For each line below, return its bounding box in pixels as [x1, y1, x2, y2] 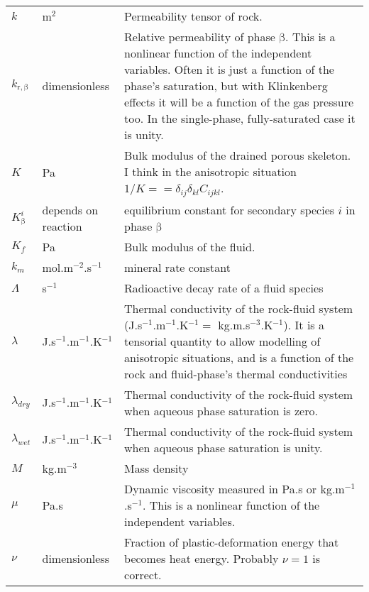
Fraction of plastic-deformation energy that [124, 533, 339, 550]
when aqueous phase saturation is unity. [124, 439, 323, 456]
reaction [42, 217, 82, 234]
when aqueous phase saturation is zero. [124, 402, 318, 419]
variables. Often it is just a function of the [124, 61, 334, 77]
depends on [42, 201, 99, 218]
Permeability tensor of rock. [124, 8, 263, 24]
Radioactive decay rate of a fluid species [124, 279, 324, 296]
